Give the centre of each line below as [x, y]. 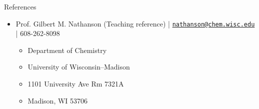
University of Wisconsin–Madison [79, 67]
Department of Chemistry [67, 50]
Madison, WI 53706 [58, 100]
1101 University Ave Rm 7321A [76, 84]
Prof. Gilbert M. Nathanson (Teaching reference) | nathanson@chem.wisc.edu [135, 23]
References [20, 6]
